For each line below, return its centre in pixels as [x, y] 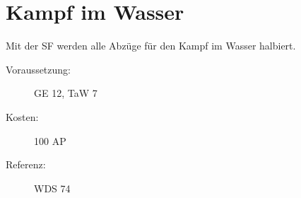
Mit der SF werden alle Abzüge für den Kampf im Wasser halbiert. [151, 46]
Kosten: [22, 116]
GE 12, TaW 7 [66, 93]
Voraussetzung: [38, 69]
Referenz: [26, 164]
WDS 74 [52, 188]
